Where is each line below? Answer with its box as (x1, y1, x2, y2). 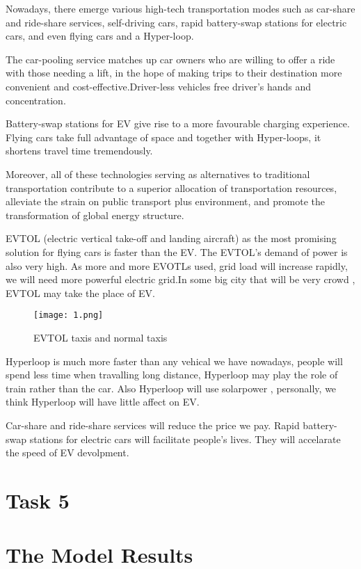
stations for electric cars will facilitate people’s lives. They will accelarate (29, 431, 341, 446)
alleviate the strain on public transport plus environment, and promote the (6, 194, 325, 209)
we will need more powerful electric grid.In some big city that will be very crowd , (6, 272, 355, 287)
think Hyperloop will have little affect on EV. (6, 394, 200, 409)
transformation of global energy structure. (6, 207, 184, 222)
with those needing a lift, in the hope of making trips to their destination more (6, 65, 342, 80)
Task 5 (6, 486, 70, 514)
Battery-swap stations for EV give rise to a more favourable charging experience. (6, 116, 350, 131)
